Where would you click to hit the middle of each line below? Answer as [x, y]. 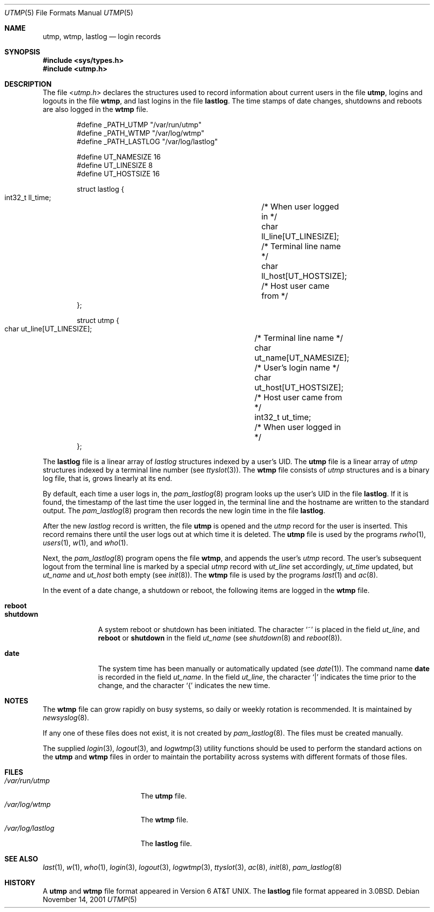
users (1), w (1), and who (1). [85, 543]
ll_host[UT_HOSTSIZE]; [304, 276]
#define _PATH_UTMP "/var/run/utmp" [139, 125]
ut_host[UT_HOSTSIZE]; [299, 387]
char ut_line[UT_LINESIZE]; [48, 329]
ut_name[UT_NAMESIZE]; [302, 358]
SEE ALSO [21, 859]
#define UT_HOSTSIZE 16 [118, 174]
